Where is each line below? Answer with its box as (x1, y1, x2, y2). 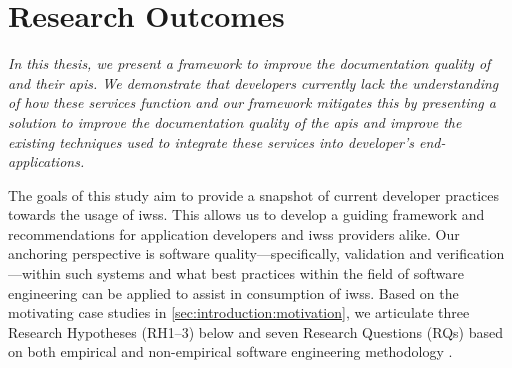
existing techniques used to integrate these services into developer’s (8, 131, 415, 152)
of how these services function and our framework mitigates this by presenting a (8, 92, 496, 113)
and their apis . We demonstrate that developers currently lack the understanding (8, 72, 499, 93)
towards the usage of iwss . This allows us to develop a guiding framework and (8, 204, 485, 225)
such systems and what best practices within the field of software (65, 263, 464, 284)
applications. (8, 151, 85, 172)
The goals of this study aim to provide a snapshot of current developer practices (8, 184, 500, 205)
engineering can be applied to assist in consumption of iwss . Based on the (8, 282, 459, 303)
